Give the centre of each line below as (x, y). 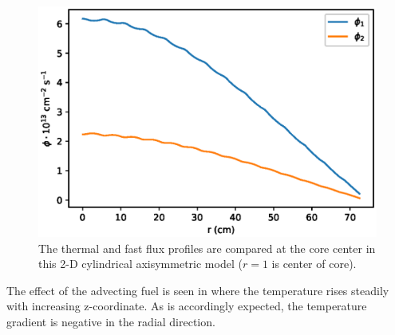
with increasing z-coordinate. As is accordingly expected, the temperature (187, 306)
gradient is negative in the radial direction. (111, 321)
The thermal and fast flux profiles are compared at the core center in (207, 248)
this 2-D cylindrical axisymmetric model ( (140, 264)
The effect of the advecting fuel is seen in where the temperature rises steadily (198, 290)
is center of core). (314, 264)
